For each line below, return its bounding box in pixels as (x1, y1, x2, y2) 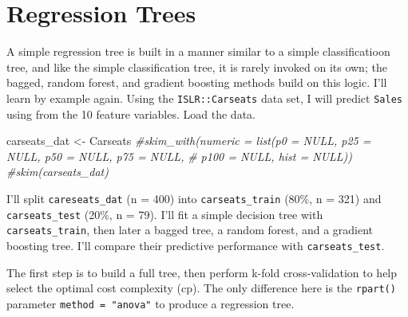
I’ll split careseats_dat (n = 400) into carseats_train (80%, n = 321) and (6, 190, 382, 206)
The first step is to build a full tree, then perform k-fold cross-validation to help (6, 264, 398, 280)
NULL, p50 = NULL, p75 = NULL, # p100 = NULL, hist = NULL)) (6, 147, 353, 164)
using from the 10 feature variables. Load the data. (6, 105, 255, 122)
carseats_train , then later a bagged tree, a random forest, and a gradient (6, 221, 374, 238)
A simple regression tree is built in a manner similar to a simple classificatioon (6, 43, 390, 60)
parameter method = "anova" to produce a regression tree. (6, 295, 295, 311)
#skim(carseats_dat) (6, 163, 109, 180)
